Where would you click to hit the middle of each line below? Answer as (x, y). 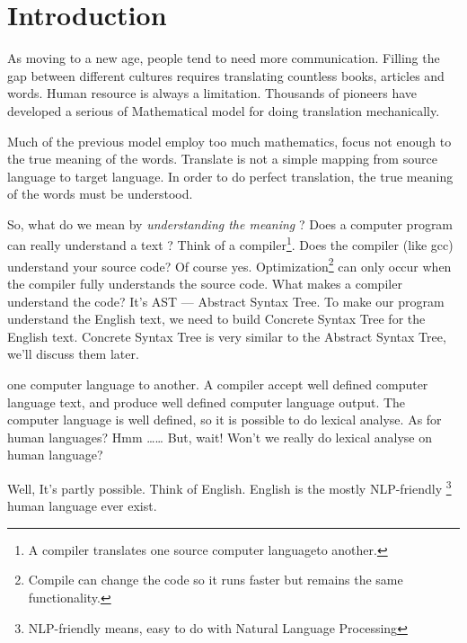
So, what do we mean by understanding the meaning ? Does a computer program (230, 223)
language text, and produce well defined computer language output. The (207, 402)
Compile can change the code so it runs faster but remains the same (216, 580)
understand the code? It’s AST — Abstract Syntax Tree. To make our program (226, 301)
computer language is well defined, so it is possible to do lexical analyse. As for (225, 420)
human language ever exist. (82, 506)
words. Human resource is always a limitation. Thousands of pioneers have (212, 93)
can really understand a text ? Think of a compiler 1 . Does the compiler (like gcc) (230, 244)
